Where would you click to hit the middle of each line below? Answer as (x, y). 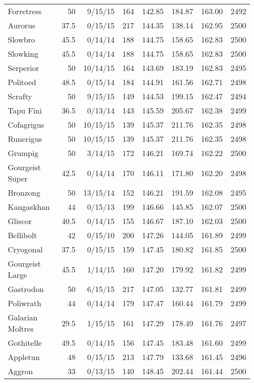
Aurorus (22, 25)
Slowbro (21, 39)
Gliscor (20, 221)
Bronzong (24, 192)
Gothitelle (25, 343)
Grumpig (23, 153)
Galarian (23, 317)
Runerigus (25, 139)
